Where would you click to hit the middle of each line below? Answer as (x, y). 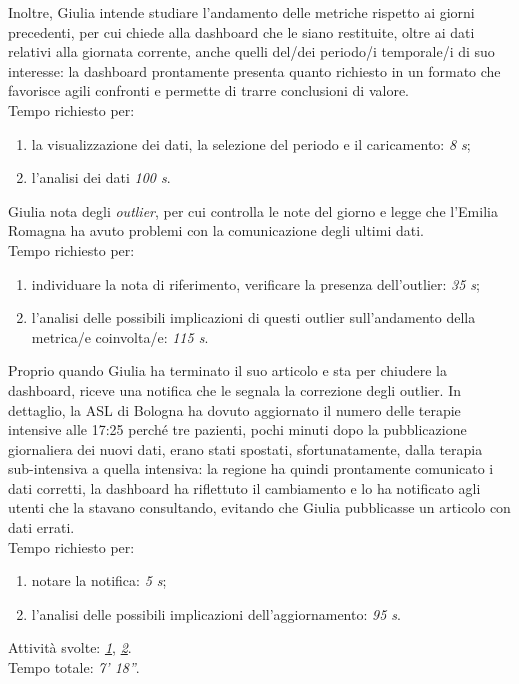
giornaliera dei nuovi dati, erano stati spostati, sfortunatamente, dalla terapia (245, 448)
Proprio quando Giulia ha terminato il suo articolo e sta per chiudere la (227, 370)
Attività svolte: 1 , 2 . (70, 647)
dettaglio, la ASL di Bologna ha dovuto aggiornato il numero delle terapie (234, 409)
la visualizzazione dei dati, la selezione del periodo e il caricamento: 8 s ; (251, 143)
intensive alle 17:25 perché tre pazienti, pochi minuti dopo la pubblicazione (237, 429)
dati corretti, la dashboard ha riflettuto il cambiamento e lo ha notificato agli (244, 487)
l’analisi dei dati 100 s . (101, 177)
